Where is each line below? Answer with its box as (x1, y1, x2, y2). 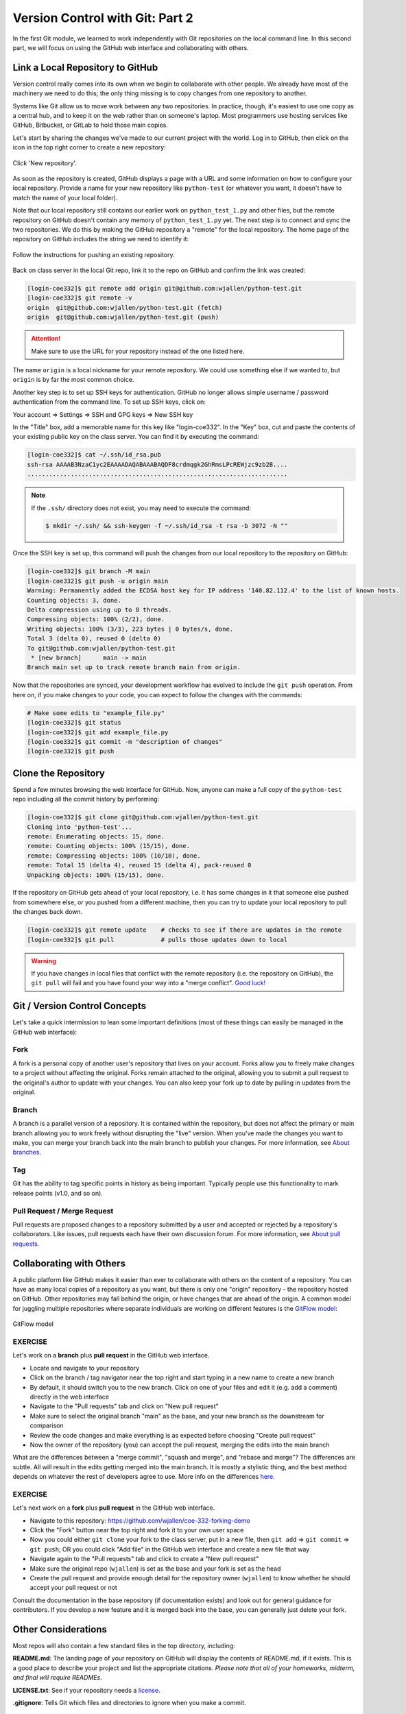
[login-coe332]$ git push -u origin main (27, 577, 169, 585)
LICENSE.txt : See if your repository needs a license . (12, 1686, 160, 1694)
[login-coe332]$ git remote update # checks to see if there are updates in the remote (27, 926, 342, 934)
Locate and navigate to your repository (29, 1364, 140, 1372)
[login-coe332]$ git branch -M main (27, 568, 151, 575)
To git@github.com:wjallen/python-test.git (27, 644, 176, 652)
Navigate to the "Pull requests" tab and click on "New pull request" (29, 1402, 219, 1410)
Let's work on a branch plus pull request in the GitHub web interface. (12, 1351, 210, 1360)
